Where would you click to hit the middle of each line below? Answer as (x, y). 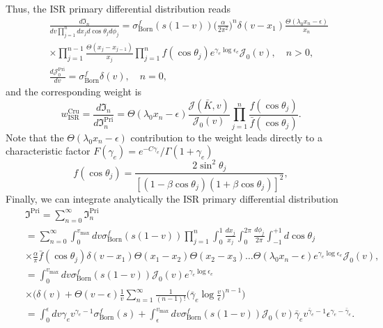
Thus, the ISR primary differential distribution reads (118, 8)
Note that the (35, 137)
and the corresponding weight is (74, 92)
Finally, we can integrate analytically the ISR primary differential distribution (172, 198)
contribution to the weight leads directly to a (226, 137)
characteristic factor (48, 151)
